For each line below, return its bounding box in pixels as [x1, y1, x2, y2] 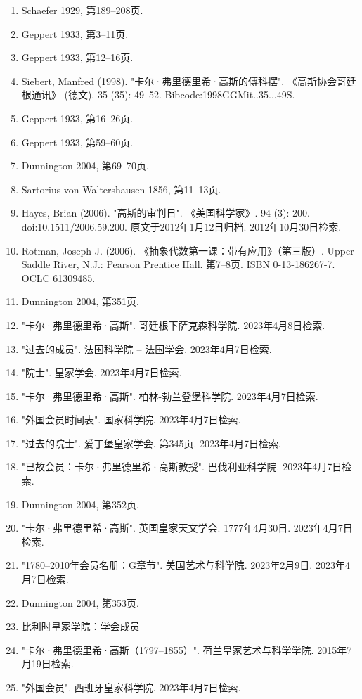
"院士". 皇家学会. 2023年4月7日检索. [21, 365, 182, 380]
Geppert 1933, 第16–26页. [21, 110, 134, 125]
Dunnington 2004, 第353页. [21, 595, 139, 610]
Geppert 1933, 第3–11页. [21, 26, 129, 41]
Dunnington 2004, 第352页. [21, 496, 139, 511]
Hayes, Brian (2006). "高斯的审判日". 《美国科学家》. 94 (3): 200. [21, 205, 310, 220]
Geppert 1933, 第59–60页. [21, 134, 134, 149]
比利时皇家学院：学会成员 [21, 619, 140, 634]
